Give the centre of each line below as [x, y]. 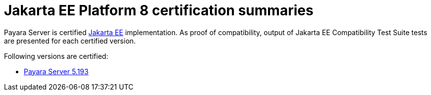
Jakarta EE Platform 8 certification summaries [159, 10]
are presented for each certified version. [70, 41]
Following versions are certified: [56, 56]
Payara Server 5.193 [56, 71]
